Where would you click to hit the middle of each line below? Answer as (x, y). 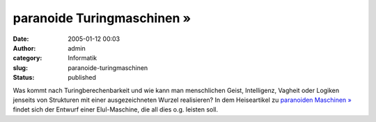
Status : (24, 78)
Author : (24, 48)
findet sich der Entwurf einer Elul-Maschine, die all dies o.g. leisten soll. (116, 110)
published (82, 78)
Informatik (83, 58)
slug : (20, 68)
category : (28, 58)
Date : (21, 39)
